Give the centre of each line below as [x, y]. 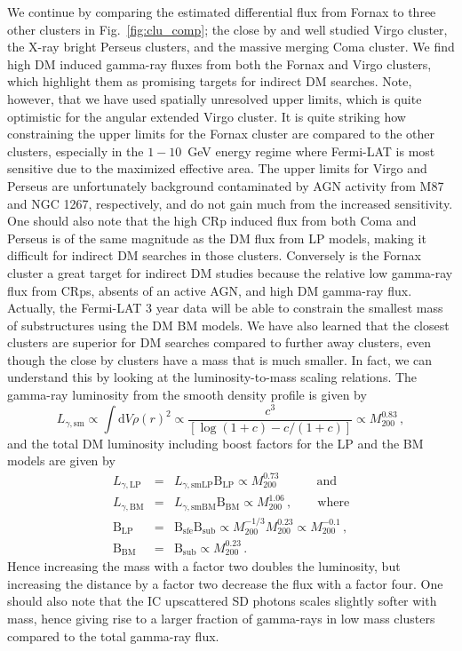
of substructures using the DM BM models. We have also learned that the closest [228, 325]
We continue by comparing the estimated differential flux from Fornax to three [222, 12]
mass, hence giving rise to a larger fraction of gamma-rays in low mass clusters [221, 618]
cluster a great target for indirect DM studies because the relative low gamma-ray [230, 272]
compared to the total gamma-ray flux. [113, 635]
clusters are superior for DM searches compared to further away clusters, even [219, 342]
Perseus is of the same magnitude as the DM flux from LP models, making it [217, 238]
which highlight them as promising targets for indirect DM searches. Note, [210, 81]
